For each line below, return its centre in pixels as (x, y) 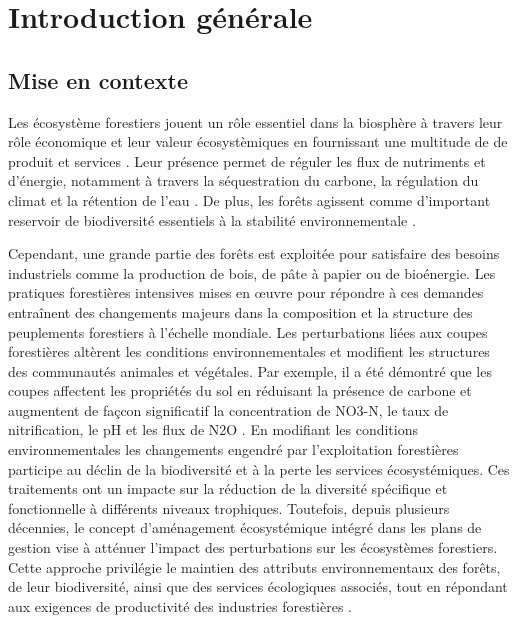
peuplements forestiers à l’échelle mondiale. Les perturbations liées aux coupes (248, 331)
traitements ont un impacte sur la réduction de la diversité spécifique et (228, 488)
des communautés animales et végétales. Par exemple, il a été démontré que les (250, 370)
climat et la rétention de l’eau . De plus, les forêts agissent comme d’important (249, 199)
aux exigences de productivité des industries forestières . (180, 605)
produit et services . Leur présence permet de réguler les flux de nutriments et (247, 160)
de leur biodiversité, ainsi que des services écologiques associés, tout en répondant (258, 586)
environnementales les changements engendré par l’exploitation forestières (233, 449)
